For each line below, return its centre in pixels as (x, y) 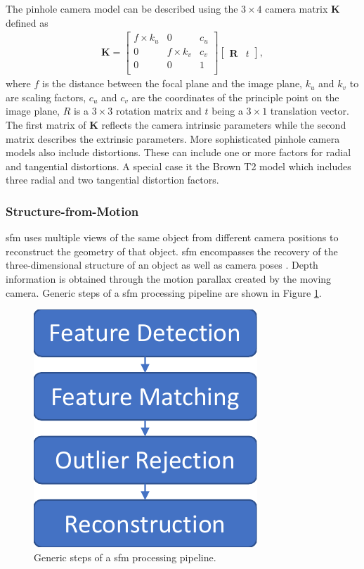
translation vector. (310, 111)
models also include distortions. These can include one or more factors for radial (178, 152)
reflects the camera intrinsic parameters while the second (224, 125)
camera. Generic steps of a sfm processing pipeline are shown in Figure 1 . (164, 292)
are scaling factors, (46, 97)
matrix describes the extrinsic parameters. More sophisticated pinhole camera (173, 138)
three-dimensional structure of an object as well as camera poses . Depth (162, 265)
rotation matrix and (158, 111)
